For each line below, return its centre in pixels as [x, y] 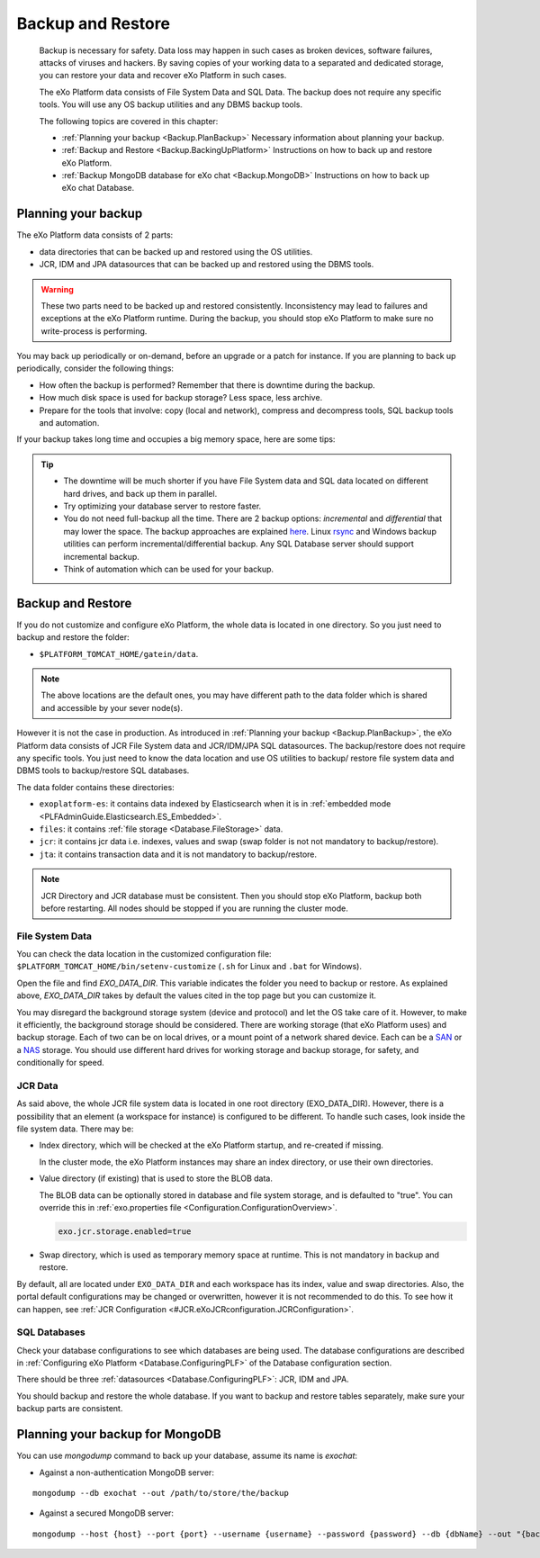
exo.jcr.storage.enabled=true [125, 1232]
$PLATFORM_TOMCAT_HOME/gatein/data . [119, 653]
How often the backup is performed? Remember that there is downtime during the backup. [207, 385]
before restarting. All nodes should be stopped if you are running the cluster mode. [194, 908]
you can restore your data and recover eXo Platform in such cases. [163, 76]
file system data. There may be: [75, 1129]
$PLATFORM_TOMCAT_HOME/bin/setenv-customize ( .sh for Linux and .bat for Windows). [189, 967]
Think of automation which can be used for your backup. [169, 569]
